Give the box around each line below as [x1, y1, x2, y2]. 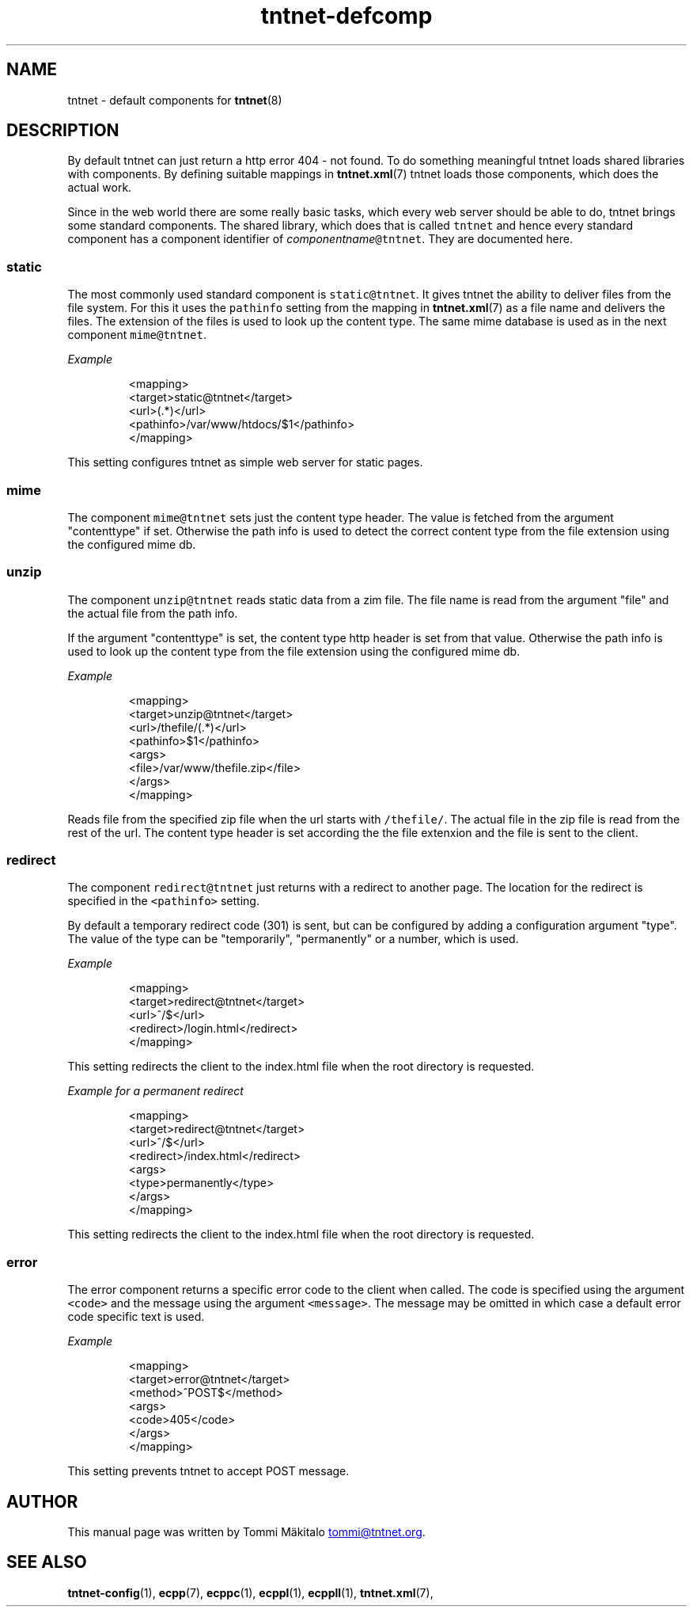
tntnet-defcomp [260, 2, 433, 29]
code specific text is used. [67, 1310, 205, 1324]
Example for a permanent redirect [67, 1084, 244, 1098]
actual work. [67, 181, 132, 195]
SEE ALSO [6, 1552, 87, 1573]
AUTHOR [6, 1491, 78, 1512]
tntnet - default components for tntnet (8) [67, 93, 282, 107]
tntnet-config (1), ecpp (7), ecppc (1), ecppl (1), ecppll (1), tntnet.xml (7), [67, 1585, 434, 1600]
